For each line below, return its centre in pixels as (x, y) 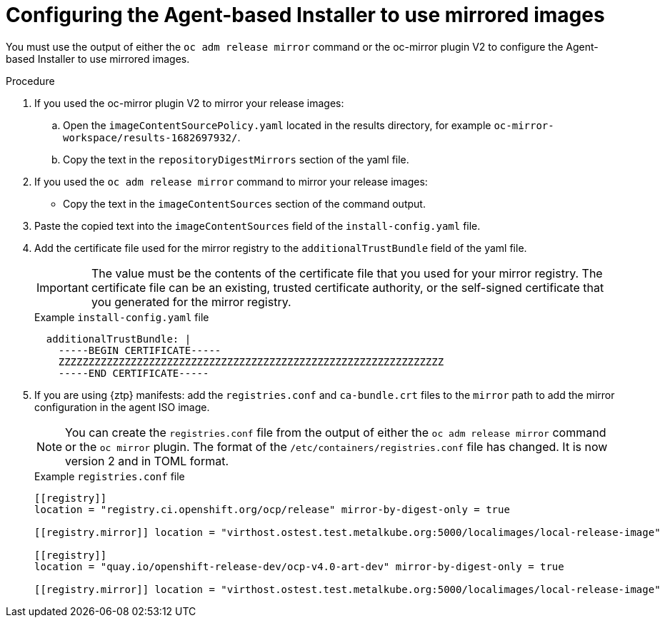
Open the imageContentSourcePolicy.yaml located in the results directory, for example (277, 125)
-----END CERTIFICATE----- (134, 373)
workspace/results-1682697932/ (150, 137)
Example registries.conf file (110, 476)
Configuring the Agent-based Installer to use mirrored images (305, 15)
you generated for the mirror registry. (191, 302)
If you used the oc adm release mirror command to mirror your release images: (231, 181)
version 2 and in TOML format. (147, 461)
